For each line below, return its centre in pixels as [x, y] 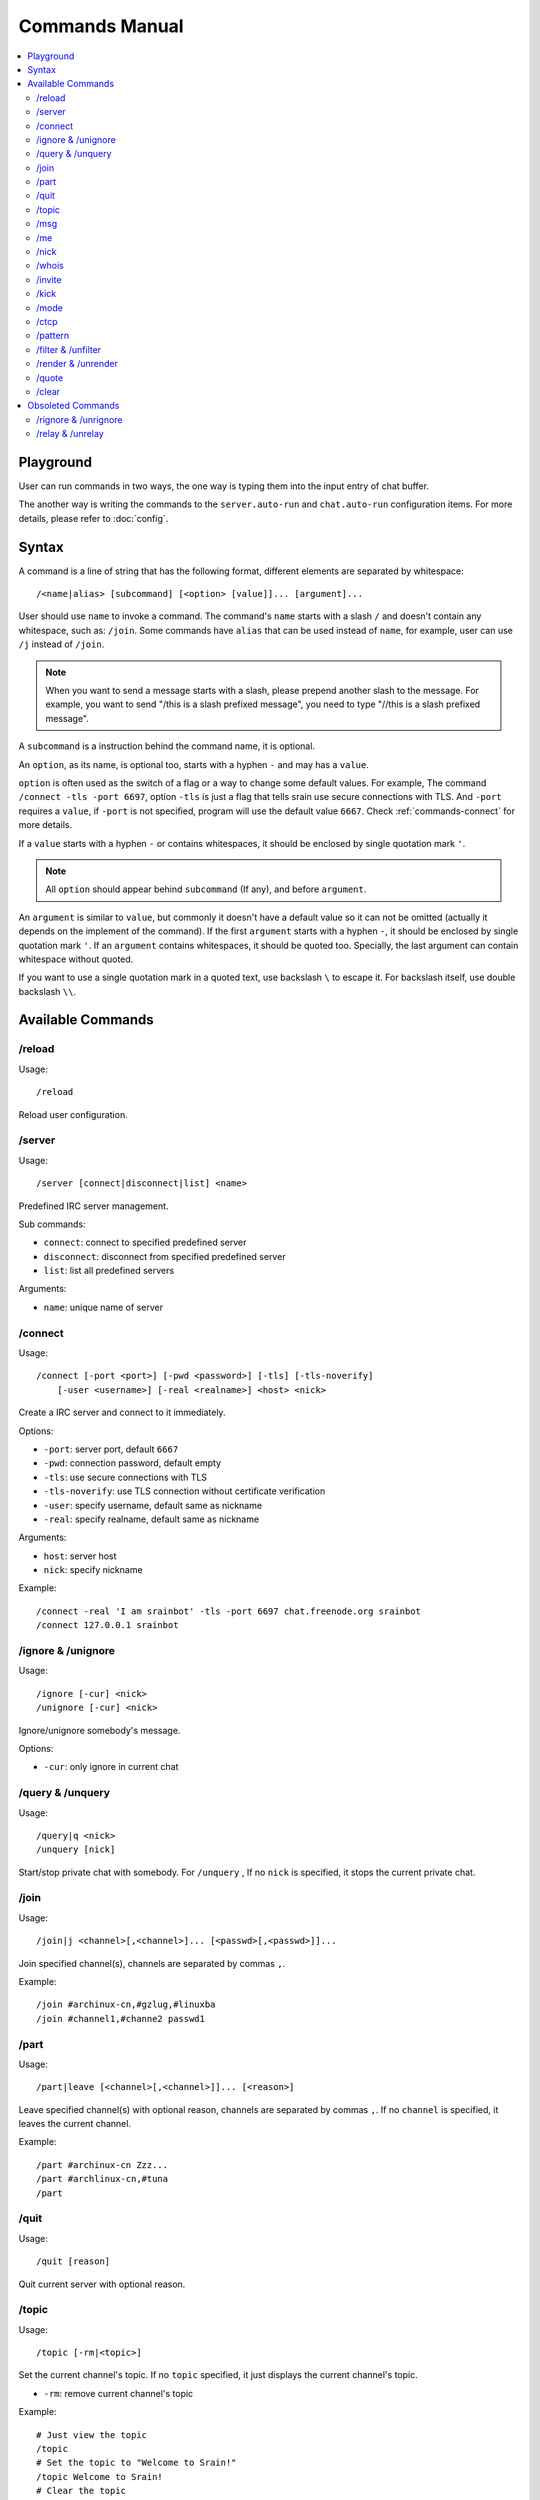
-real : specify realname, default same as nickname [151, 1519]
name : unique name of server [103, 1307]
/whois [50, 266]
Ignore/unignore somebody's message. [99, 1730]
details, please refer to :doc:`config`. [93, 518]
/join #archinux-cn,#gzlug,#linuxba [126, 2004]
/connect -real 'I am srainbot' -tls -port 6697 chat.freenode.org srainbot [229, 1611]
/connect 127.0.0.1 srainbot [107, 1625]
